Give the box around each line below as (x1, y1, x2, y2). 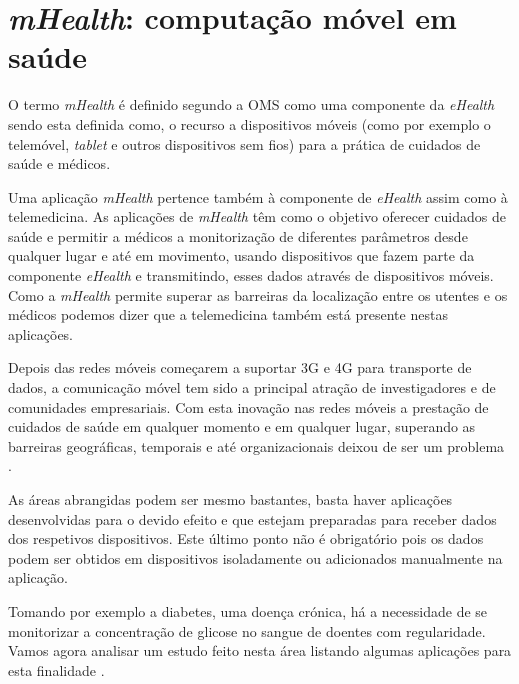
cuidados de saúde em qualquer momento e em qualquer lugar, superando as (8, 416, 476, 437)
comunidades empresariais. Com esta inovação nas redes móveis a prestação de (8, 396, 489, 417)
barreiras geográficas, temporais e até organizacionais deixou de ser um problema (8, 435, 505, 456)
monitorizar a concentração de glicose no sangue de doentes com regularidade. (8, 620, 486, 641)
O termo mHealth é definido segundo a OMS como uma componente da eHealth (8, 94, 495, 115)
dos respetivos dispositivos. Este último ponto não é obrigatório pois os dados (8, 528, 484, 549)
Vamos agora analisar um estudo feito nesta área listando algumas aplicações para (8, 640, 512, 661)
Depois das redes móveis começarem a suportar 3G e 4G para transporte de (8, 357, 472, 378)
